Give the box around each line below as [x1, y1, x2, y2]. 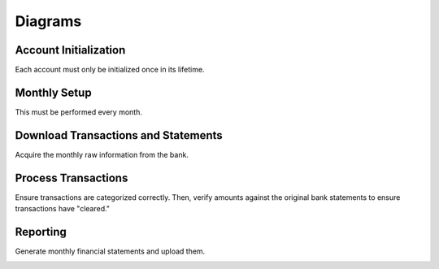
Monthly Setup [15, 85, 93, 99]
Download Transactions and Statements [15, 128, 223, 142]
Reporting [15, 224, 67, 239]
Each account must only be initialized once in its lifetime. [15, 65, 205, 75]
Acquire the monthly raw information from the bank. [15, 150, 189, 159]
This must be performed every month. [15, 106, 142, 117]
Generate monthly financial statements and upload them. [15, 246, 206, 256]
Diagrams [15, 12, 82, 30]
